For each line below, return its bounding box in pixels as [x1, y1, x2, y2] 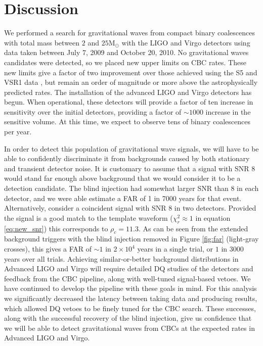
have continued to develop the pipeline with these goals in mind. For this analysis [4, 283, 257, 293]
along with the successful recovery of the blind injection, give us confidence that [4, 313, 252, 323]
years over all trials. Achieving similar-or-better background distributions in [4, 253, 239, 264]
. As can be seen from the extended [138, 223, 248, 233]
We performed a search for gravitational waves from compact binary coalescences [4, 27, 255, 38]
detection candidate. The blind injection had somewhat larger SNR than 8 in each [4, 183, 259, 193]
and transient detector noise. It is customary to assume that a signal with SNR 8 [4, 163, 255, 173]
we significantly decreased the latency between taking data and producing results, [4, 292, 257, 303]
